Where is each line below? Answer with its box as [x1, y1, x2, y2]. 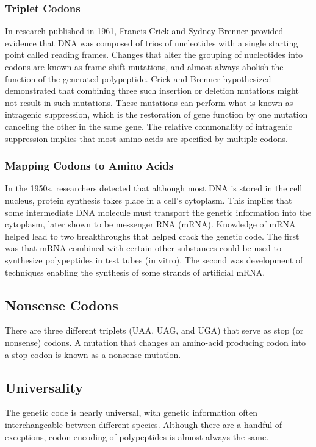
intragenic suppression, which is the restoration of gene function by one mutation [5, 108, 308, 121]
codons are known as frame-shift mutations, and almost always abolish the [5, 60, 284, 73]
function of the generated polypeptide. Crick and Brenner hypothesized [5, 72, 271, 85]
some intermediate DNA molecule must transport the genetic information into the [5, 206, 312, 218]
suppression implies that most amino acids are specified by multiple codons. [5, 132, 288, 145]
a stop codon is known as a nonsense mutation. [5, 348, 181, 360]
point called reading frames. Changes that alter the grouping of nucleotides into [5, 48, 303, 61]
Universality [5, 377, 83, 396]
